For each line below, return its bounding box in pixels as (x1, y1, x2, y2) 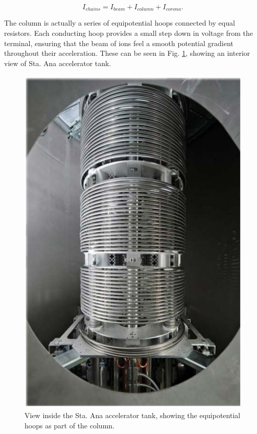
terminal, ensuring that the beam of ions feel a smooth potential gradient (4, 37, 233, 48)
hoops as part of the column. (25, 420, 114, 430)
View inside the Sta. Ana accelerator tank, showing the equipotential (25, 410, 241, 420)
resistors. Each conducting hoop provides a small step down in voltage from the (4, 28, 253, 38)
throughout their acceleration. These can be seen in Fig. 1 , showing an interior (4, 48, 250, 58)
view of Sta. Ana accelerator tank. (4, 57, 111, 68)
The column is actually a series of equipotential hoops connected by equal (4, 17, 235, 28)
